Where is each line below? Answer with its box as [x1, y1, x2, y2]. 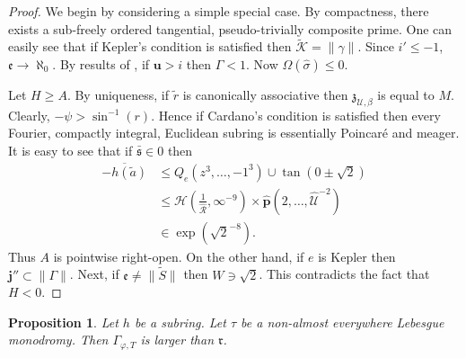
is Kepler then [318, 246, 396, 265]
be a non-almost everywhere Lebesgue [241, 312, 444, 331]
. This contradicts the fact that [259, 264, 430, 283]
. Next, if [69, 264, 119, 283]
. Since [357, 37, 394, 56]
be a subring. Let [134, 312, 226, 331]
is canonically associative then [182, 85, 348, 103]
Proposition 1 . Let [8, 312, 119, 331]
